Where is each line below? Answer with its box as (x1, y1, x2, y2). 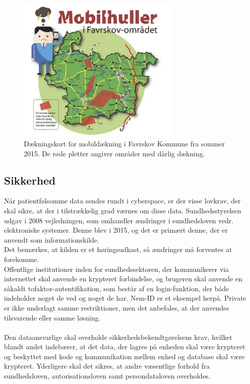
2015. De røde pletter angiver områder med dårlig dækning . (24, 148, 205, 158)
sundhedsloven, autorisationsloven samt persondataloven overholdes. (4, 371, 211, 381)
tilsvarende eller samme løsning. (4, 312, 101, 322)
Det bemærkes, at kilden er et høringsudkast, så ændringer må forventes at (4, 244, 232, 255)
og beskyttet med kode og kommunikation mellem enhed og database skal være (4, 351, 245, 361)
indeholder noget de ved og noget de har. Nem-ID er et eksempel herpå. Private (4, 293, 247, 303)
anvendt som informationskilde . (4, 234, 99, 245)
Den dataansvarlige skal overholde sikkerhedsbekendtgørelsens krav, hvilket (4, 331, 233, 342)
